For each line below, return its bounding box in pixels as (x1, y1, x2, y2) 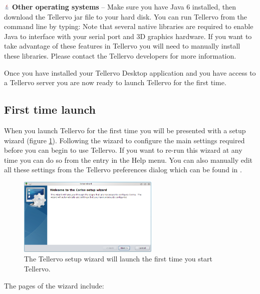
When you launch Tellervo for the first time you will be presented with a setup (4, 125, 246, 135)
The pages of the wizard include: (4, 280, 104, 290)
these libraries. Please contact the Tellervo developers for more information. (4, 50, 236, 61)
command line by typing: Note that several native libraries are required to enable (4, 21, 253, 32)
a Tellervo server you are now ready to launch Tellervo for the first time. (4, 77, 226, 88)
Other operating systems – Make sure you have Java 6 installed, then (12, 2, 236, 12)
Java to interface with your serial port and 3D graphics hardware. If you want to (4, 31, 252, 41)
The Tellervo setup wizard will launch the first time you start (24, 253, 213, 264)
